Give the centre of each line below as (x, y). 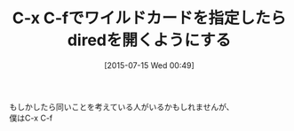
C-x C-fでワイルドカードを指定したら (149, 18)
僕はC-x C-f (31, 118)
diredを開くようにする (149, 40)
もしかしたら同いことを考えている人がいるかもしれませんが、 (122, 106)
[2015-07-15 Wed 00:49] (149, 65)
